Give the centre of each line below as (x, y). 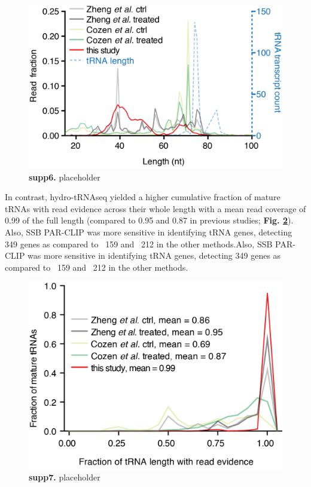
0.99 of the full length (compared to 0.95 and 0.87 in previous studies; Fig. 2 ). (149, 220)
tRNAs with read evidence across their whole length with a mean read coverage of (155, 208)
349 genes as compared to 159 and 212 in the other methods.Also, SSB (139, 243)
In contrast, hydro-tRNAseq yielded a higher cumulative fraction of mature (143, 197)
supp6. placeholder (65, 177)
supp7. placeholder (65, 477)
